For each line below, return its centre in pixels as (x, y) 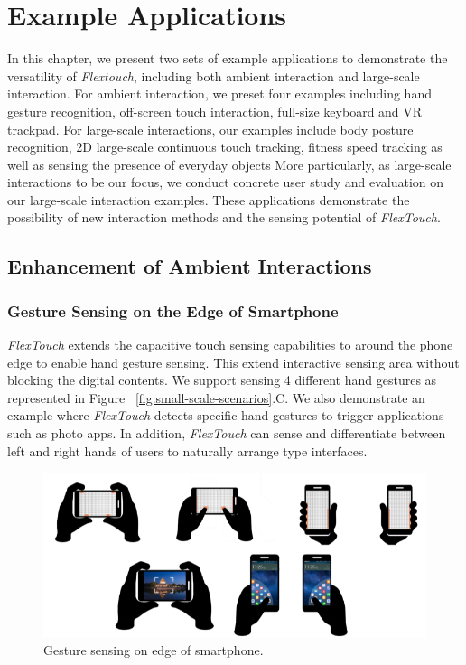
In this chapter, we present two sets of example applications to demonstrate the (228, 58)
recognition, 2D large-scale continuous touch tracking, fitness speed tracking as (225, 147)
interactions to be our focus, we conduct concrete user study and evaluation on (226, 182)
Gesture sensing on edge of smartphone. (154, 650)
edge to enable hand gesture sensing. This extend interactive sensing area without (233, 362)
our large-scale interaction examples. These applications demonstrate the (209, 199)
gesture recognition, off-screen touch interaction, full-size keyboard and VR (215, 111)
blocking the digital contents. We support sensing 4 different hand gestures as (222, 380)
